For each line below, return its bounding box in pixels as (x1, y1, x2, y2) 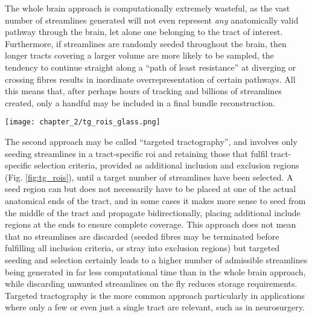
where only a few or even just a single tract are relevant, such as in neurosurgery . (5, 301, 305, 313)
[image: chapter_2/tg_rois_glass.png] (5, 118, 161, 127)
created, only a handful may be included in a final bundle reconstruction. (5, 96, 275, 109)
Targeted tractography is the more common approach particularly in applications (5, 289, 305, 301)
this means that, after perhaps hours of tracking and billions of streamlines (5, 85, 282, 97)
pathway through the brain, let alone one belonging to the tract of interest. (5, 25, 283, 38)
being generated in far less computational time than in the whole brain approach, (5, 265, 306, 278)
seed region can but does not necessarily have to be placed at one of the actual (5, 182, 296, 195)
